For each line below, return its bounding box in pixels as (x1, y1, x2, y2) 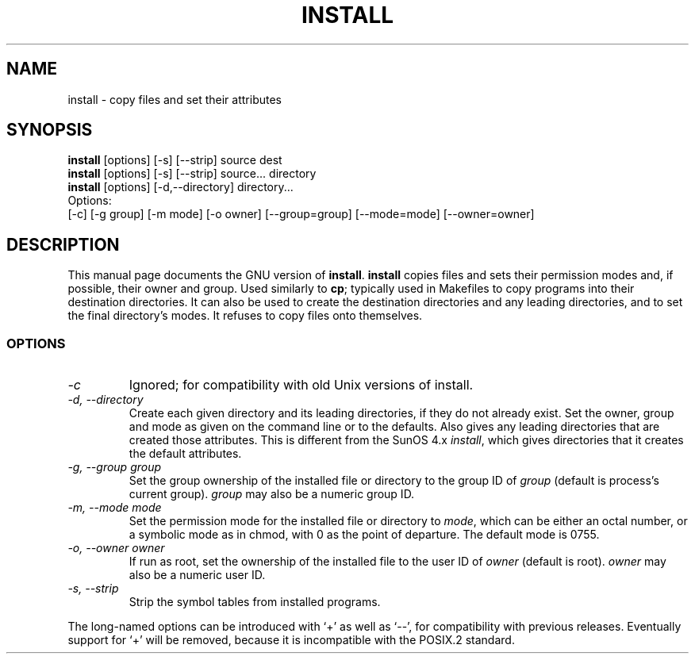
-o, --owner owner (67, 541, 165, 555)
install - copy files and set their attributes (67, 92, 282, 106)
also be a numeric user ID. (129, 568, 266, 582)
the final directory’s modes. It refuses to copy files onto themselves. (67, 309, 423, 323)
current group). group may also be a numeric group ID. (129, 487, 415, 501)
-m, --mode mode (67, 501, 162, 515)
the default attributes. (129, 447, 242, 461)
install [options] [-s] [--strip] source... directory (67, 167, 317, 181)
